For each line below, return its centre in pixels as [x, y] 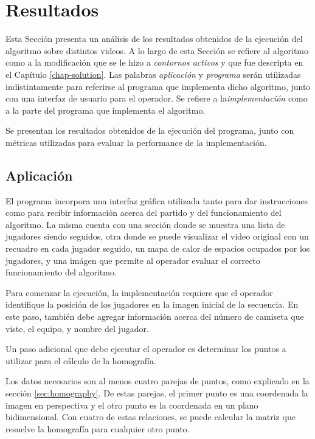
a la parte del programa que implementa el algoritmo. [106, 110]
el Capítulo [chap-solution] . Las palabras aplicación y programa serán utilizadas [153, 74]
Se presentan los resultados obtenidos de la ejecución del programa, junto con [150, 130]
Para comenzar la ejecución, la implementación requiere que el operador [139, 292]
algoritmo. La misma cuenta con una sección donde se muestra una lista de [145, 224]
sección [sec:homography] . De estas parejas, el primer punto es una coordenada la [157, 392]
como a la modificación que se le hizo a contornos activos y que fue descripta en [154, 62]
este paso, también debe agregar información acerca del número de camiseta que [155, 316]
